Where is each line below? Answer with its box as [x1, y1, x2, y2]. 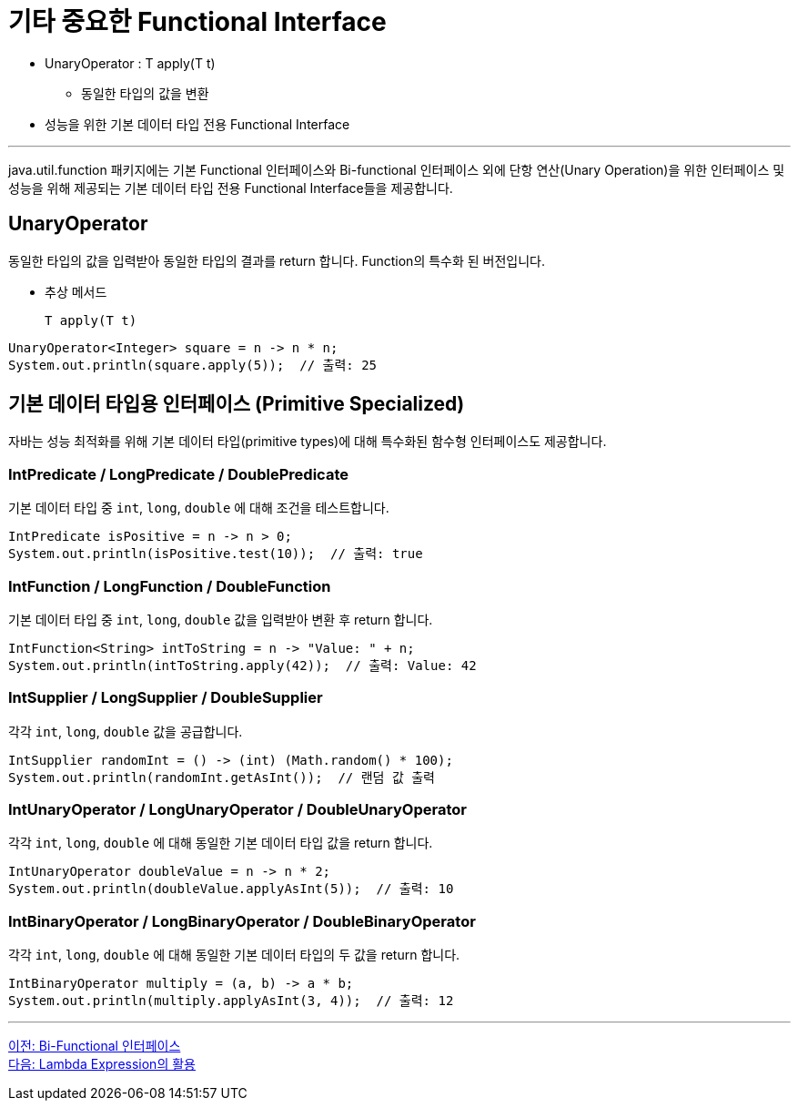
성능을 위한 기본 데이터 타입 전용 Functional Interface [45, 116, 350, 132]
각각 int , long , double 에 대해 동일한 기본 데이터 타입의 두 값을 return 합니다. [8, 947, 460, 963]
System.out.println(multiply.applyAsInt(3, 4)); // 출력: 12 [8, 993, 454, 1009]
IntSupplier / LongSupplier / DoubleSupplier [8, 688, 323, 707]
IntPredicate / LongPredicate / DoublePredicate [8, 464, 348, 483]
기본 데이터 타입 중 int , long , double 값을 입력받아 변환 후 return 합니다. [8, 611, 433, 627]
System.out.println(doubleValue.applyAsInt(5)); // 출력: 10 [8, 881, 454, 897]
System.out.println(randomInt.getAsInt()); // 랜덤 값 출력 [8, 769, 435, 785]
